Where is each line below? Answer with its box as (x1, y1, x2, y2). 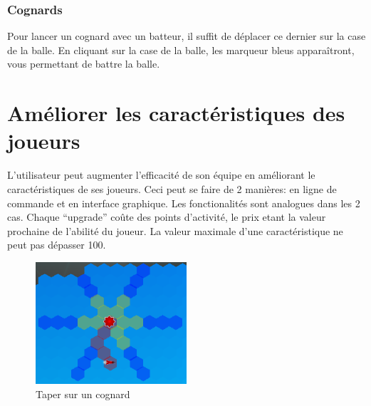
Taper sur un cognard (36, 386, 130, 401)
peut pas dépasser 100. (7, 237, 106, 252)
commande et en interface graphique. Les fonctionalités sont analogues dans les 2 (7, 195, 360, 210)
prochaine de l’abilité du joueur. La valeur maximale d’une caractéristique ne (7, 223, 343, 238)
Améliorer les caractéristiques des (7, 98, 345, 127)
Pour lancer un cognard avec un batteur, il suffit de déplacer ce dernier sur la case (7, 28, 366, 43)
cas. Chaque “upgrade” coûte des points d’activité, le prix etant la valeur (7, 209, 326, 224)
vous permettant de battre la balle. (7, 56, 160, 71)
